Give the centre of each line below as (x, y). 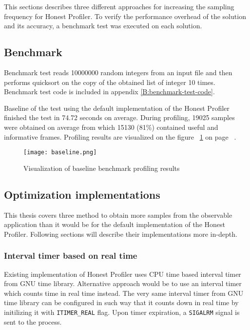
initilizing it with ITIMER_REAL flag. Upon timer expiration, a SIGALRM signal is (122, 312)
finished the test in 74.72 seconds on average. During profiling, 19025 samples (119, 117)
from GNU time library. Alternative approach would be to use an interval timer (123, 283)
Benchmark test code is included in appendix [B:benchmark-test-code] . (109, 92)
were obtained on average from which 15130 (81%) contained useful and (111, 127)
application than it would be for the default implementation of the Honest (115, 224)
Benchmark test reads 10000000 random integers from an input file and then (118, 72)
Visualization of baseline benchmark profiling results (102, 168)
